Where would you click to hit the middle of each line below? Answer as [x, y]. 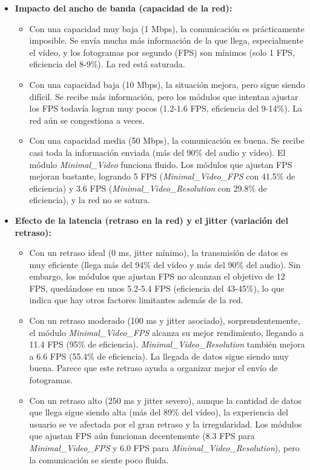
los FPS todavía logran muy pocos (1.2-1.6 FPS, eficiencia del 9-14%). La [166, 108]
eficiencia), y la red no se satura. [90, 200]
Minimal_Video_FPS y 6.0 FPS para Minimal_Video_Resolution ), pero [164, 448]
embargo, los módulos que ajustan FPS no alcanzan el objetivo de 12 [157, 276]
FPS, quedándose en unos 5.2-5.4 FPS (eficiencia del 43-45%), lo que [157, 288]
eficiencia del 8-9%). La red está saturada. [107, 64]
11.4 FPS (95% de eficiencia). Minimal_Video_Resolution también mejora [167, 344]
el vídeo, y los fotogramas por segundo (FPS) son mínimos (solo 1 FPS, [162, 52]
